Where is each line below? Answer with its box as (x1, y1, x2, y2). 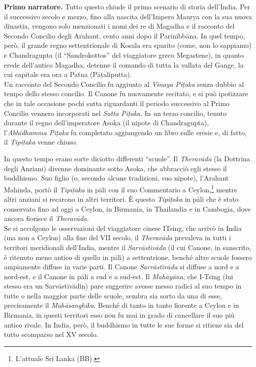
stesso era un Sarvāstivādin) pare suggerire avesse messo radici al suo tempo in (4, 281, 242, 291)
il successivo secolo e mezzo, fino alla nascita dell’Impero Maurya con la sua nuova (4, 11, 252, 21)
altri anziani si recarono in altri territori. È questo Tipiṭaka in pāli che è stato (4, 193, 239, 204)
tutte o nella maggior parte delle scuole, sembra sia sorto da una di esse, (4, 290, 222, 300)
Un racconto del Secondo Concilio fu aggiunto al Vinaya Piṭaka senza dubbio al (4, 78, 244, 89)
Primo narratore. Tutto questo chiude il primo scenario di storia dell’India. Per (4, 1, 251, 11)
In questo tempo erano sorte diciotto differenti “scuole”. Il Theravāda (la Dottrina (4, 153, 250, 163)
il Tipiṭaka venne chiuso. (4, 137, 78, 147)
